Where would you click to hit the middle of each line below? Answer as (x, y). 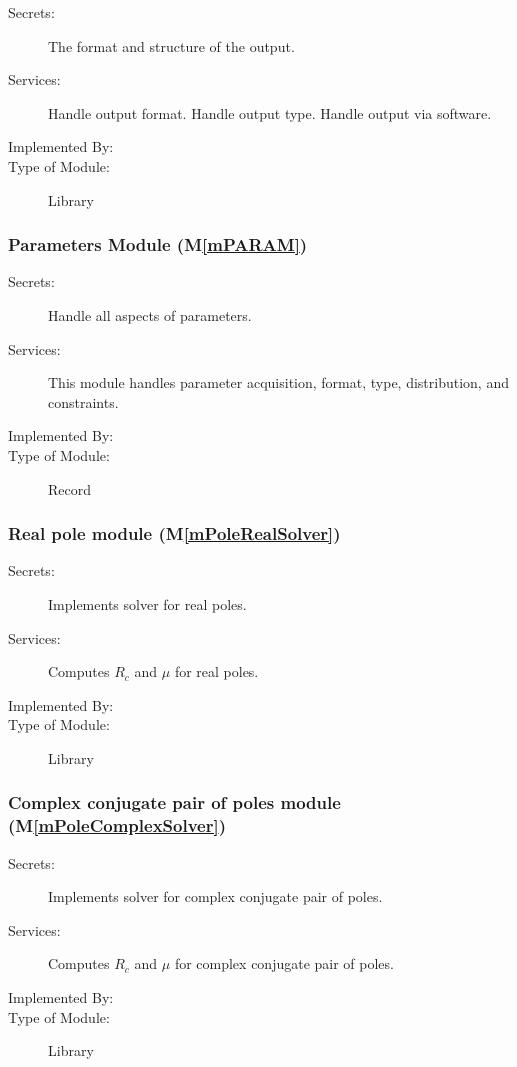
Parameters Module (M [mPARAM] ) (158, 244)
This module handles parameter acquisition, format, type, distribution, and (278, 382)
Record (70, 488)
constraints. (83, 401)
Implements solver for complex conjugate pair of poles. (215, 896)
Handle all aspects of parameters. (150, 314)
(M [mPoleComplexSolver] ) (117, 825)
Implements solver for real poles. (147, 603)
